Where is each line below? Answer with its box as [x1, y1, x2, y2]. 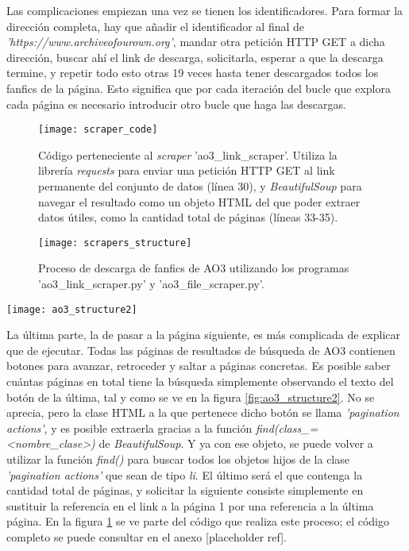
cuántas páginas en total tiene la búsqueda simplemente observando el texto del [6, 373, 394, 390]
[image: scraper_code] [38, 124, 158, 136]
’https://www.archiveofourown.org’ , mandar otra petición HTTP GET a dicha [6, 33, 385, 50]
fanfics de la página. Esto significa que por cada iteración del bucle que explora [6, 79, 391, 96]
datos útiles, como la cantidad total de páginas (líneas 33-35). [38, 209, 338, 225]
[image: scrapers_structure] [38, 237, 192, 249]
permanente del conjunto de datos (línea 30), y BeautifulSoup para [38, 178, 362, 194]
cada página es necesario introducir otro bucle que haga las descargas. [6, 95, 346, 112]
